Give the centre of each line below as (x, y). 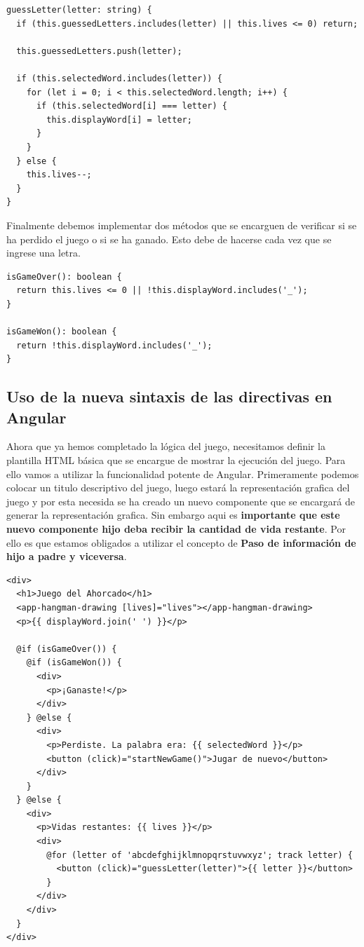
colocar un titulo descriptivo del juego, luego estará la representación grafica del (178, 488)
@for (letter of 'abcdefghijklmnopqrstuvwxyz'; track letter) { (200, 855)
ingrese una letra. (43, 253)
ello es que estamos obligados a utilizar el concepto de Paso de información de (181, 542)
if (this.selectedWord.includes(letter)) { (119, 78)
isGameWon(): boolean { (62, 332)
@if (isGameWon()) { (74, 663)
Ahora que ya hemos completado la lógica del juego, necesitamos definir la (166, 446)
